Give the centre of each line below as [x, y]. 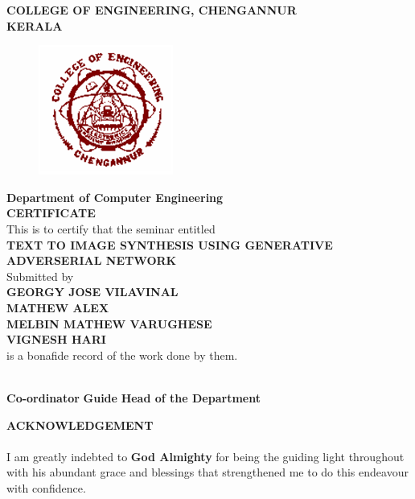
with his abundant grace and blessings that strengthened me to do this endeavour [207, 472]
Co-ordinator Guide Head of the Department [134, 397]
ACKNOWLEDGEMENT [80, 425]
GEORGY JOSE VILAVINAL [92, 292]
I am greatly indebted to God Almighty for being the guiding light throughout [205, 456]
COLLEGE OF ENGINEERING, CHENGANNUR [152, 10]
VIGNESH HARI [56, 339]
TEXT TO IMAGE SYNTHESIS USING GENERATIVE [170, 244]
